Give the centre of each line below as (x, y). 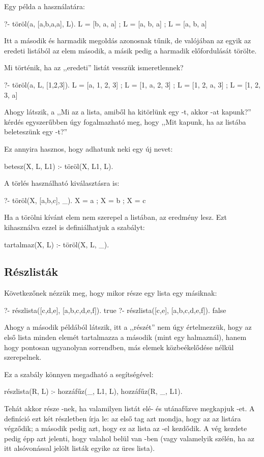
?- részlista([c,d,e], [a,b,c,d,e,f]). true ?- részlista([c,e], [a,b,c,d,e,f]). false (115, 310)
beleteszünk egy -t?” (36, 132)
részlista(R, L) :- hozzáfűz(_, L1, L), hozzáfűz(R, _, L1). (93, 391)
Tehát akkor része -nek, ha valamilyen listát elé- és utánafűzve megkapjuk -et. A (129, 408)
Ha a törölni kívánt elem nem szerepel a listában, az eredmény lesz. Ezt (115, 217)
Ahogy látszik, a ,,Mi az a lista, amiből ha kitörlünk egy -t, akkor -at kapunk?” (128, 112)
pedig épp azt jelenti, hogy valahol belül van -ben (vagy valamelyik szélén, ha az (129, 438)
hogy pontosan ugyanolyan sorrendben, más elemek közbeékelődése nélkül (119, 347)
